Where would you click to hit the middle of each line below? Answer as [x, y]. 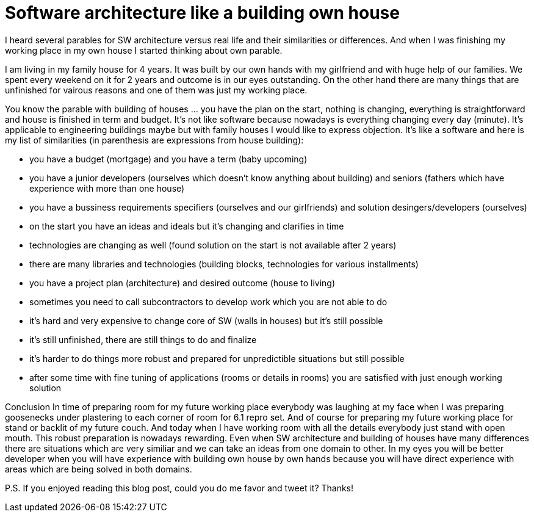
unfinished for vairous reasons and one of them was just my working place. [156, 90]
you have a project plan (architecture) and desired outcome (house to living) [182, 283]
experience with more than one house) [107, 188]
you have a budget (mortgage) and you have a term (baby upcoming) [168, 159]
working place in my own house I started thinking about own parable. [144, 50]
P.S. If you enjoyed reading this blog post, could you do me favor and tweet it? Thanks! [179, 488]
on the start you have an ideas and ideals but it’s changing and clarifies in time [187, 226]
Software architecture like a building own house [202, 13]
